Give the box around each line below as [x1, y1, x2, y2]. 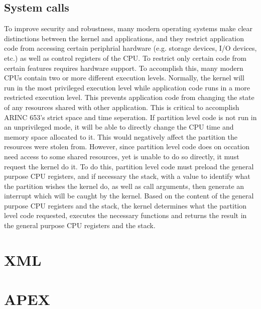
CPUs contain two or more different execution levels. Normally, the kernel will [4, 72, 244, 83]
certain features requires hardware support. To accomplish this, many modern [4, 62, 243, 73]
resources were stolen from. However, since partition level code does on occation [4, 141, 249, 152]
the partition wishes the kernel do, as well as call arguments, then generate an [4, 180, 244, 191]
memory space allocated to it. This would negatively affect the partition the [4, 131, 237, 142]
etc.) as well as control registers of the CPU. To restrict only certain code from [4, 52, 247, 63]
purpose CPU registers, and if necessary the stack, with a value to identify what [4, 171, 250, 181]
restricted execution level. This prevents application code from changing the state [4, 92, 254, 102]
